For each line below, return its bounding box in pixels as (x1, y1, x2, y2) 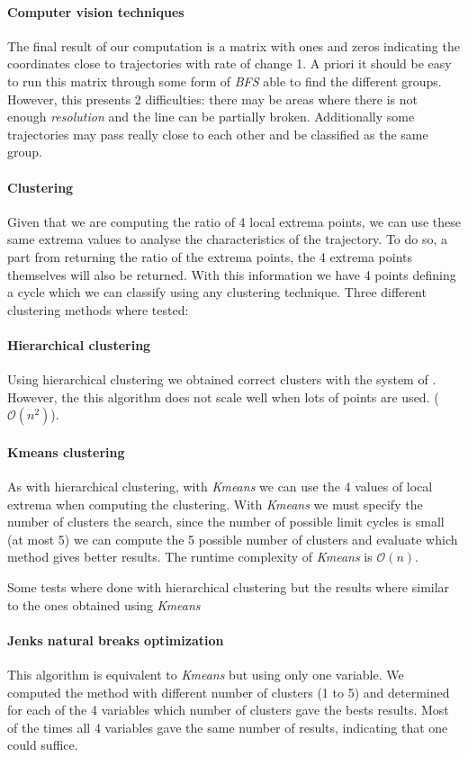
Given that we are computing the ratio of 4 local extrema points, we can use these (7, 212, 461, 230)
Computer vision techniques (7, 2, 184, 21)
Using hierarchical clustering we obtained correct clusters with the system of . (7, 370, 436, 389)
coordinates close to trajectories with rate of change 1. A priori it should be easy (7, 54, 452, 73)
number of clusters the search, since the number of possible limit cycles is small (7, 512, 445, 531)
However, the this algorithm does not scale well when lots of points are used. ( (7, 387, 439, 406)
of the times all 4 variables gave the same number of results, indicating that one (7, 717, 448, 736)
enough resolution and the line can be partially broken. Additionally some (7, 107, 415, 126)
